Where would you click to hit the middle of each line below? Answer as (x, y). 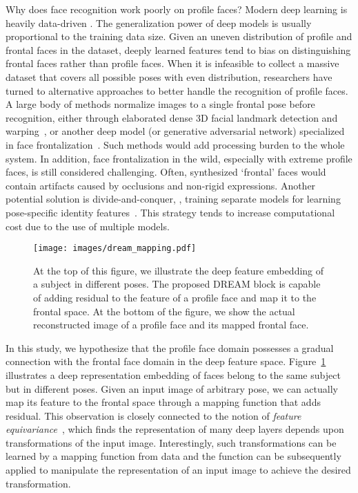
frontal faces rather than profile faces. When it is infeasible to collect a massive (172, 63)
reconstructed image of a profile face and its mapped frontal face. (171, 325)
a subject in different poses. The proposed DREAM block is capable (177, 284)
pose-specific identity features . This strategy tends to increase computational (170, 212)
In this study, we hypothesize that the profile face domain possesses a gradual (170, 347)
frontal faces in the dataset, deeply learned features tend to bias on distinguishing (178, 49)
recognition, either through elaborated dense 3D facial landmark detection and (172, 117)
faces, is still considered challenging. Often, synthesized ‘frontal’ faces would (166, 172)
